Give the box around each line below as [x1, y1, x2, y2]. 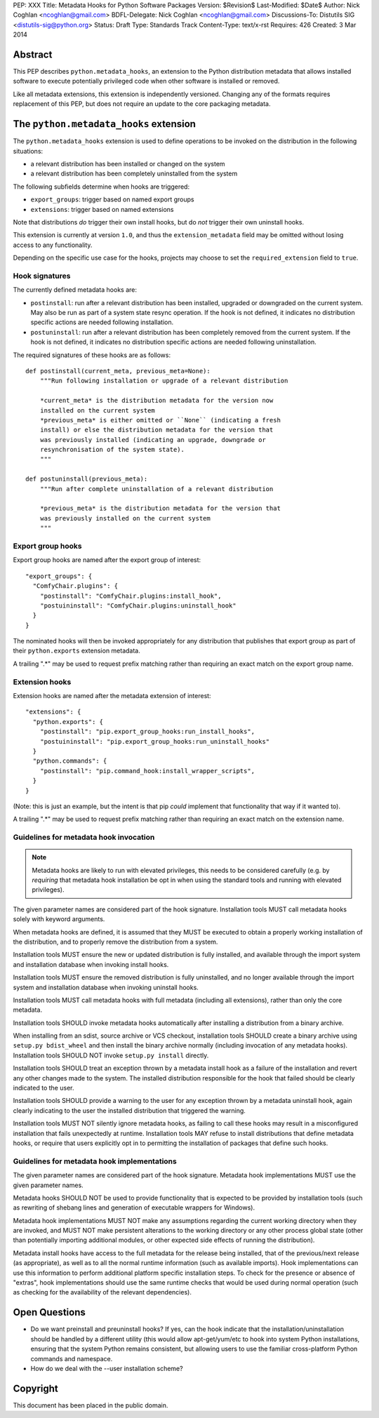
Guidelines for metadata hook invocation [13, 832, 155, 842]
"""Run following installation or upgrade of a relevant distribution [39, 377, 288, 385]
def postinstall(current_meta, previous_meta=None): [25, 367, 211, 375]
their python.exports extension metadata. [13, 646, 140, 655]
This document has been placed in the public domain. [13, 1400, 168, 1410]
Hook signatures [13, 271, 71, 281]
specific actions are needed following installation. [30, 318, 174, 326]
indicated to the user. [13, 1084, 74, 1092]
